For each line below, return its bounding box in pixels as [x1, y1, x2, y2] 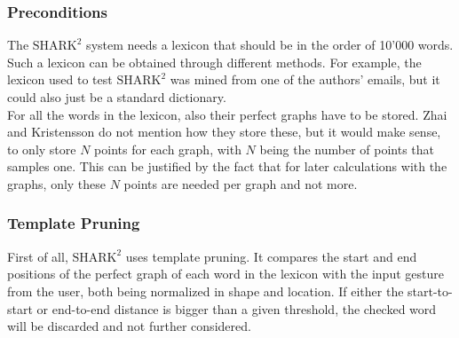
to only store [7, 139, 76, 158]
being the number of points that [259, 139, 435, 158]
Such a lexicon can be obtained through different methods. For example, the [7, 52, 422, 71]
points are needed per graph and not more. [123, 174, 358, 193]
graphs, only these [7, 174, 107, 193]
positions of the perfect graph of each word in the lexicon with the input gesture [7, 264, 444, 283]
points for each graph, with [94, 139, 241, 158]
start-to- [408, 281, 453, 300]
